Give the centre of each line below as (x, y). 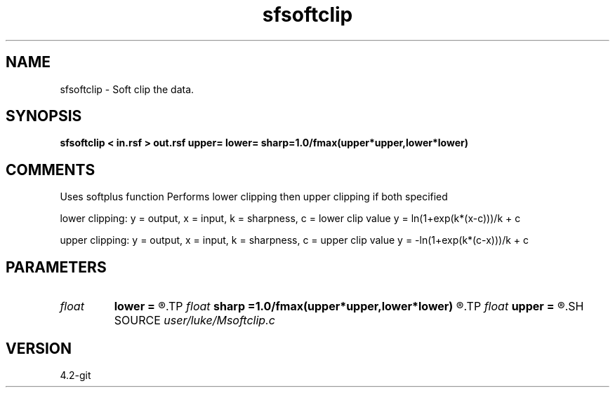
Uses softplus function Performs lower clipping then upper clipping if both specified (254, 197)
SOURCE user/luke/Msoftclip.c (194, 320)
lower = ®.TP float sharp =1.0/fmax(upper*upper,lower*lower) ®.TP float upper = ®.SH (349, 306)
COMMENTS (51, 170)
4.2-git (75, 375)
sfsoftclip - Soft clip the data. (127, 89)
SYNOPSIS (44, 116)
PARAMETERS (56, 267)
